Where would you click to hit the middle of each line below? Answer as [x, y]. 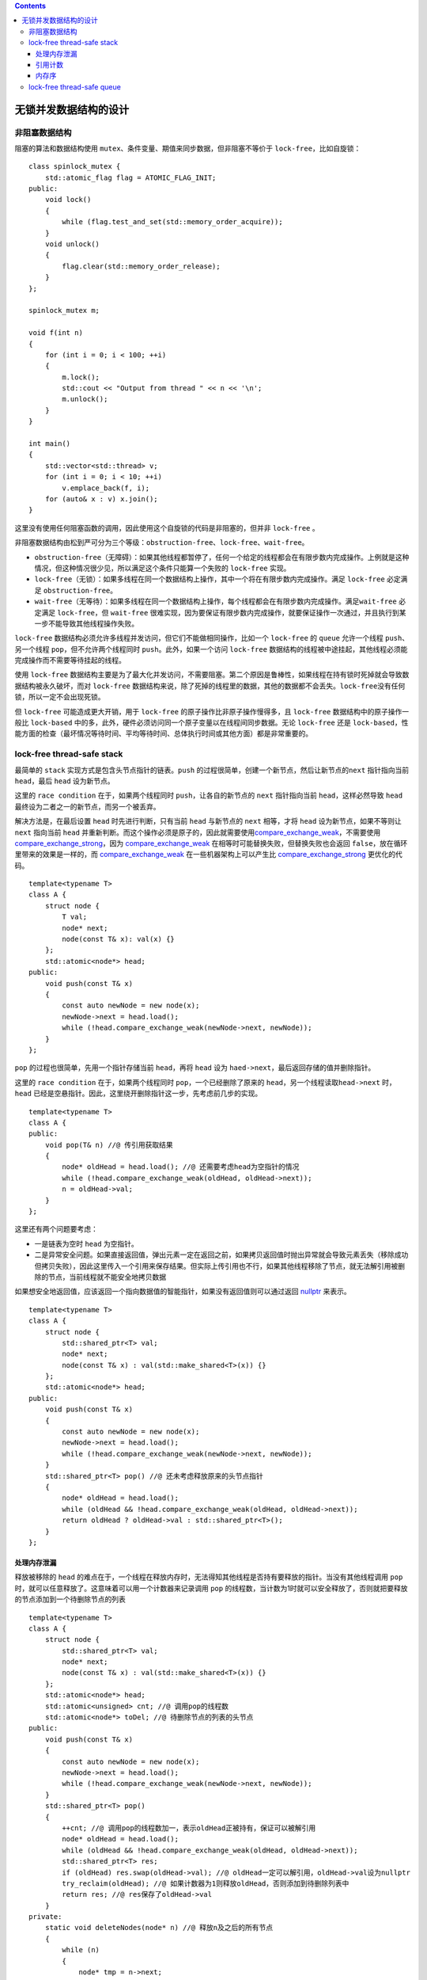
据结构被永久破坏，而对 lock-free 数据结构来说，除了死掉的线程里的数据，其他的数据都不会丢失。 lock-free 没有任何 [210, 686]
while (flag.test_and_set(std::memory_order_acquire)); [173, 222]
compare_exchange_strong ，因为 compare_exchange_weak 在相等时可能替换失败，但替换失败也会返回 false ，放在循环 [211, 843]
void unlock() [72, 244]
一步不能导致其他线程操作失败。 [86, 623]
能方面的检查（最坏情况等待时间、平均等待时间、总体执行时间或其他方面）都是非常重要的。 [163, 733]
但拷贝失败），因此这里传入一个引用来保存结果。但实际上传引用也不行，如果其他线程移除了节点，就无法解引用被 [216, 1266]
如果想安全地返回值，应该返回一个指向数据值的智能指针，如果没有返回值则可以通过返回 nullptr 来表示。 [183, 1292]
